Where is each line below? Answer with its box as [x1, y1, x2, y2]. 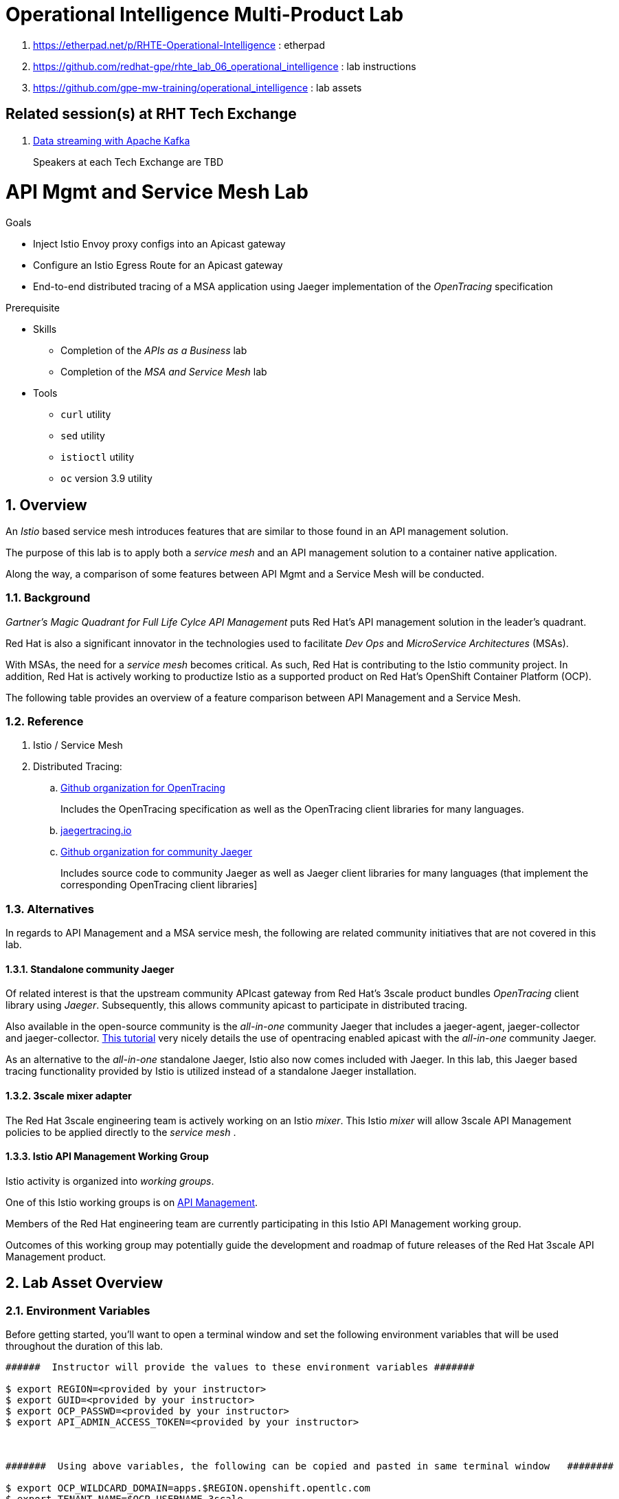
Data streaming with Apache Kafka [33, 134, 190, 146]
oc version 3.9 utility [60, 472, 153, 485]
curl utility [60, 408, 111, 421]
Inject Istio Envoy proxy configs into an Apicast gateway [33, 238, 286, 250]
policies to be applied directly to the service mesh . [5, 1126, 236, 1138]
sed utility [60, 430, 105, 442]
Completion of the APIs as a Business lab [60, 344, 247, 357]
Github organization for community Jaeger [60, 846, 253, 858]
